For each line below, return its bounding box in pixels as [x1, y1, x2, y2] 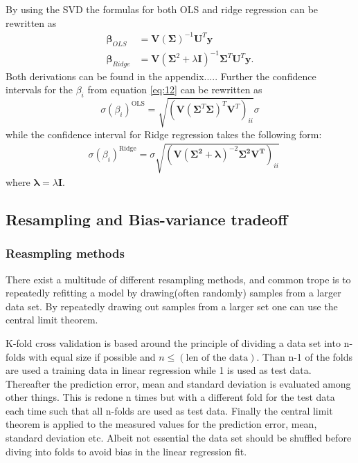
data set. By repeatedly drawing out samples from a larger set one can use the [6, 299, 338, 313]
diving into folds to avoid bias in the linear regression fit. [6, 444, 247, 458]
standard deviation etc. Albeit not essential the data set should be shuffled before [6, 431, 352, 445]
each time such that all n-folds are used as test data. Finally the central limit [6, 403, 333, 417]
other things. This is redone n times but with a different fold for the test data [6, 390, 335, 404]
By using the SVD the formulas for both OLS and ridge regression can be [6, 2, 319, 16]
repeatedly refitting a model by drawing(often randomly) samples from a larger [6, 285, 341, 300]
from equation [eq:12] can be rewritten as [87, 82, 262, 97]
